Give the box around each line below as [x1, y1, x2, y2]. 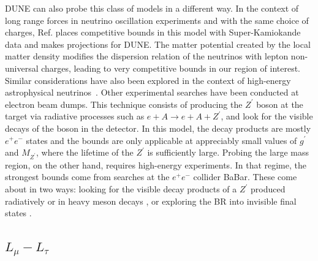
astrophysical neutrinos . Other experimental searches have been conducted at [5, 86, 299, 99]
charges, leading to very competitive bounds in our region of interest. [41, 61, 301, 74]
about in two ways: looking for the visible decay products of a [5, 183, 237, 195]
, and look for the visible [221, 110, 313, 123]
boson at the [256, 97, 303, 110]
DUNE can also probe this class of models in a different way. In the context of [5, 2, 299, 14]
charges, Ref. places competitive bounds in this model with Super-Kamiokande [5, 26, 301, 39]
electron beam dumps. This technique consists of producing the [5, 97, 243, 110]
